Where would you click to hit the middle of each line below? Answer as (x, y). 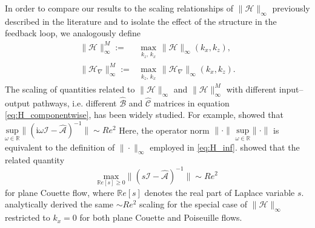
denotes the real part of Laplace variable (220, 192)
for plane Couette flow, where (60, 192)
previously (291, 8)
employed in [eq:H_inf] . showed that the (225, 147)
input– (291, 89)
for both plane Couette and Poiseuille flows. (161, 217)
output (18, 103)
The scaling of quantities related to (70, 89)
